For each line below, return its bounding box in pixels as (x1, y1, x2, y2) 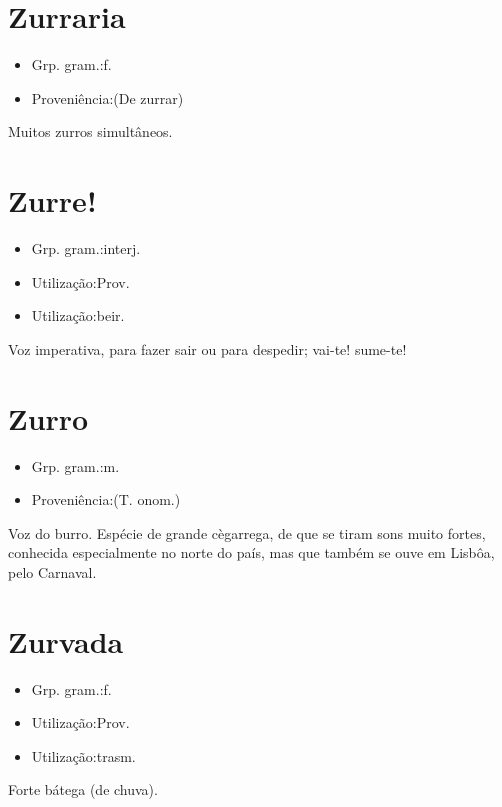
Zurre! (8, 180, 97, 221)
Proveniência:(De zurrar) (31, 87, 184, 108)
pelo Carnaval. (8, 561, 97, 582)
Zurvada (8, 620, 124, 661)
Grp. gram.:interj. (31, 238, 141, 259)
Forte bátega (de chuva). (8, 779, 158, 800)
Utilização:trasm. (31, 745, 136, 766)
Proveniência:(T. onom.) (31, 489, 181, 510)
